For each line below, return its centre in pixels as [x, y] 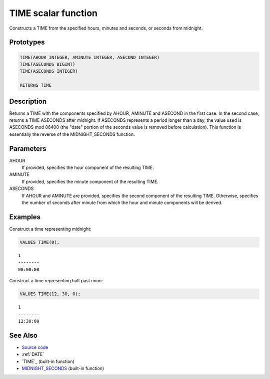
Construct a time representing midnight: [50, 229]
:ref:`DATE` [33, 354]
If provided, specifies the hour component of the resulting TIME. [88, 167]
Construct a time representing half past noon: [56, 281]
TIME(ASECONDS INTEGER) [49, 71]
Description [28, 101]
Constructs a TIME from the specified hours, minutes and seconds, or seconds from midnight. [106, 28]
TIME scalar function [53, 13]
